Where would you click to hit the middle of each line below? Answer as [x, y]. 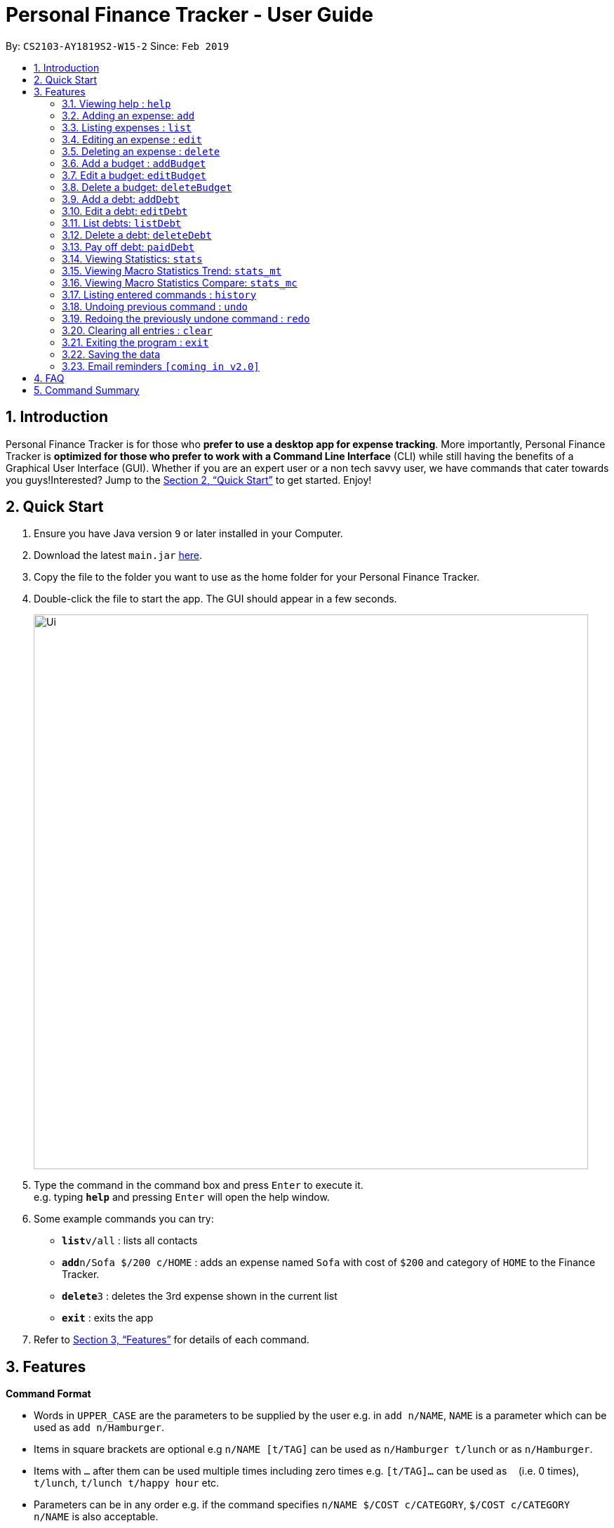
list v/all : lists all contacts [130, 1241]
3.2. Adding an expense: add [128, 115]
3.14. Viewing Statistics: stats [132, 258]
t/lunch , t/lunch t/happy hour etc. [127, 1483]
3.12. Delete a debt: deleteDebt [137, 235]
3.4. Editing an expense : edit [132, 139]
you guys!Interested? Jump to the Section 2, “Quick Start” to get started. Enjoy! [189, 480]
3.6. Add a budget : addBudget [134, 163]
